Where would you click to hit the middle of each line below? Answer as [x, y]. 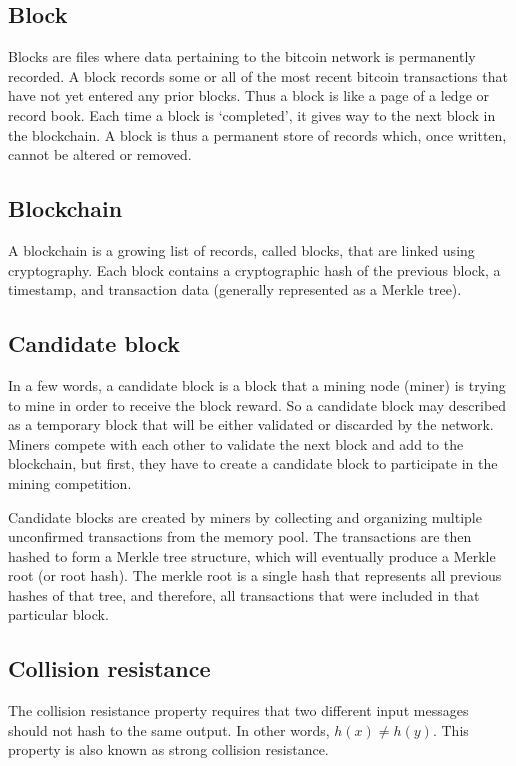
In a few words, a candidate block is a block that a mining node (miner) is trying [257, 384]
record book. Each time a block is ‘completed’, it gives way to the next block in [252, 114]
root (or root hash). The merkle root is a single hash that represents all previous [255, 575]
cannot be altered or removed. [100, 154]
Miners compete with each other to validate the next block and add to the [236, 443]
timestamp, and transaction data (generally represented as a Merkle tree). [235, 289]
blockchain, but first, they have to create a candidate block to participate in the [253, 463]
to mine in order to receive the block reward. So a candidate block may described [257, 404]
